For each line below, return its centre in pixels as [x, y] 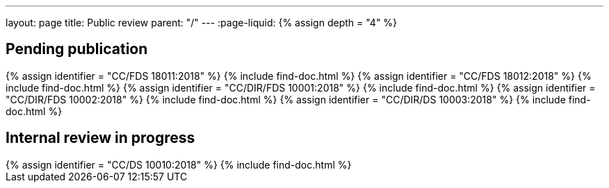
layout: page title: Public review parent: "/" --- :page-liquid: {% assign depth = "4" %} [202, 23]
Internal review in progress [100, 138]
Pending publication [77, 49]
